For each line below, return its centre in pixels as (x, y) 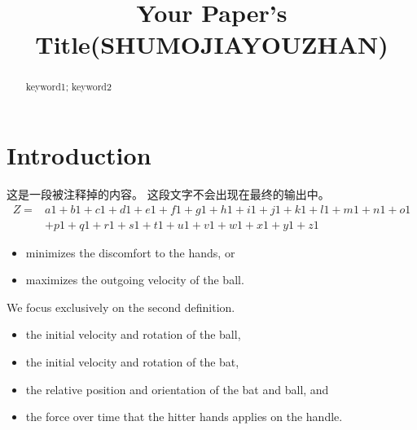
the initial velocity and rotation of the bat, (132, 361)
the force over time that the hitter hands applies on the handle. (184, 417)
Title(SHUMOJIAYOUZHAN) (212, 44)
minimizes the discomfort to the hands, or (130, 252)
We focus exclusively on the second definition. (121, 307)
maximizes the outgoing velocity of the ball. (135, 280)
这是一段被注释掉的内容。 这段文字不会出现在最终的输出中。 (168, 193)
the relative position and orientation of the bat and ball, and (177, 389)
